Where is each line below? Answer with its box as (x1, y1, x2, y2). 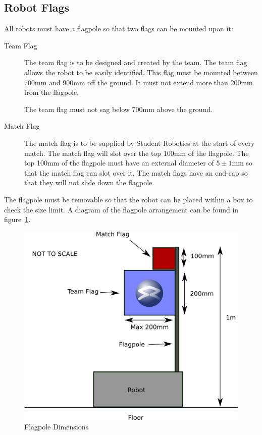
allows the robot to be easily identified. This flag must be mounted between (24, 67, 258, 77)
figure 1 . (4, 214, 31, 225)
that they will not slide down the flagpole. (24, 177, 154, 188)
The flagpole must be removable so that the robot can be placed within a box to (4, 194, 253, 204)
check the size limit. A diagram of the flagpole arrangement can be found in (4, 204, 239, 214)
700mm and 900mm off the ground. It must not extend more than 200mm (24, 77, 253, 87)
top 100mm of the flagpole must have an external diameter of (24, 157, 214, 168)
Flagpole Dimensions (24, 421, 88, 432)
